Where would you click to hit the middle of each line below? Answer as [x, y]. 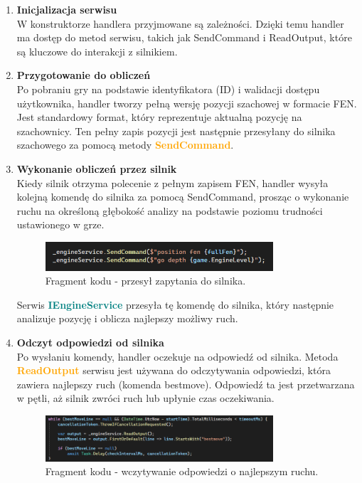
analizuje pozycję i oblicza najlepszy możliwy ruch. [127, 318]
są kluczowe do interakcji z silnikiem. [97, 51]
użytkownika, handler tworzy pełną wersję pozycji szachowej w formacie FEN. [187, 103]
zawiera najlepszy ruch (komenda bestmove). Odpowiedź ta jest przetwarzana [186, 384]
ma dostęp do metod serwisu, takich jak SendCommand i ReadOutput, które [184, 37]
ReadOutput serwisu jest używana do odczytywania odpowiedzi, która [174, 370]
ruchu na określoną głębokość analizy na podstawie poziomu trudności [170, 210]
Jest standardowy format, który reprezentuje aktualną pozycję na [159, 117]
